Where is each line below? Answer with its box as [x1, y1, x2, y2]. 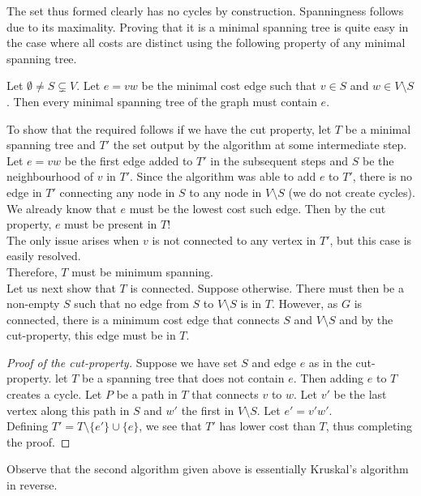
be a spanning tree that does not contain [82, 370, 285, 387]
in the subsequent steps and [210, 152, 349, 169]
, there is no [352, 168, 412, 185]
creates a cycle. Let [6, 386, 102, 403]
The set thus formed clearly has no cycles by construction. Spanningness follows [6, 2, 404, 19]
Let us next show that [6, 279, 116, 296]
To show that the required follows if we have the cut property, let [6, 120, 332, 137]
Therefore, [6, 263, 58, 280]
